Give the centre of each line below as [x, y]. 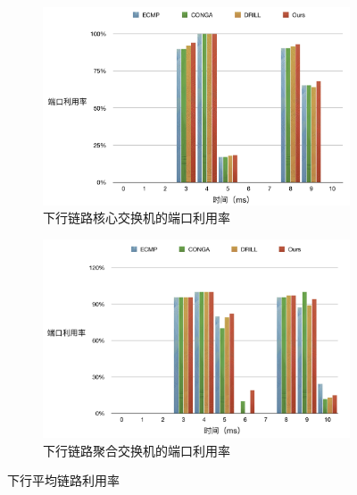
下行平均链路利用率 [63, 480]
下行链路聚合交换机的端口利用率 [137, 450]
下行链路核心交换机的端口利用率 [137, 218]
